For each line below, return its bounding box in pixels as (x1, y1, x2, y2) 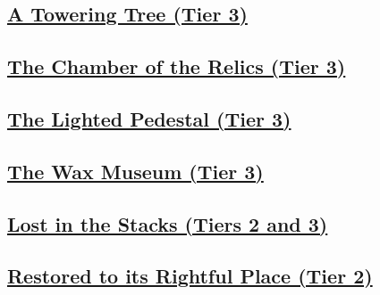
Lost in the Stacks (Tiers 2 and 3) (7, 209, 328, 237)
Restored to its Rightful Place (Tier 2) (7, 262, 373, 290)
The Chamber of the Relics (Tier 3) (7, 53, 346, 80)
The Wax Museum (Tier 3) (7, 157, 264, 184)
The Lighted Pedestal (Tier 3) (7, 104, 291, 132)
